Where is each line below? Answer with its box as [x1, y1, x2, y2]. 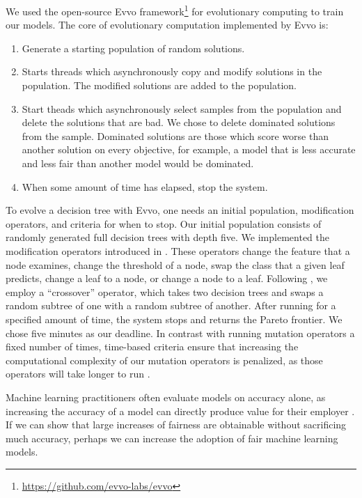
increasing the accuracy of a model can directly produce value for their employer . [6, 403, 355, 418]
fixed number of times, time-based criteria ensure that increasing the [6, 339, 299, 354]
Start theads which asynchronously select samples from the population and [22, 101, 342, 116]
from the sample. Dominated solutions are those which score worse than [22, 128, 329, 143]
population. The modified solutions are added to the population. [22, 78, 297, 93]
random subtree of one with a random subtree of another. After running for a [6, 298, 336, 313]
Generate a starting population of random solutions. [22, 40, 245, 55]
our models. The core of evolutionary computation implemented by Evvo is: [6, 17, 329, 32]
